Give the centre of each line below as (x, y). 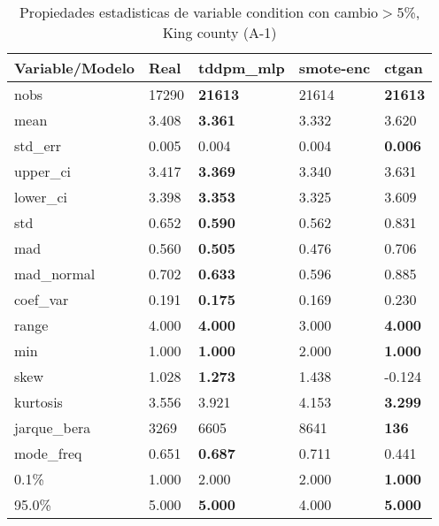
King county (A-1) (219, 32)
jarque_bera (53, 427)
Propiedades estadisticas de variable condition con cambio (199, 12)
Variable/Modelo (75, 68)
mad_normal (55, 274)
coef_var (42, 299)
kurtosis (39, 402)
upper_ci (43, 171)
